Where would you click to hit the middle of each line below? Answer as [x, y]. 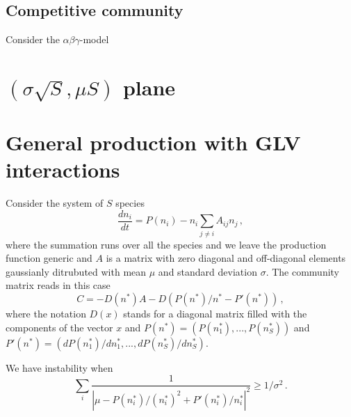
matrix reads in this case [58, 285]
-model [94, 39]
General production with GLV [153, 142]
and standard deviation [207, 271]
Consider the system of [55, 203]
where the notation [46, 314]
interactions [63, 170]
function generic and [49, 258]
